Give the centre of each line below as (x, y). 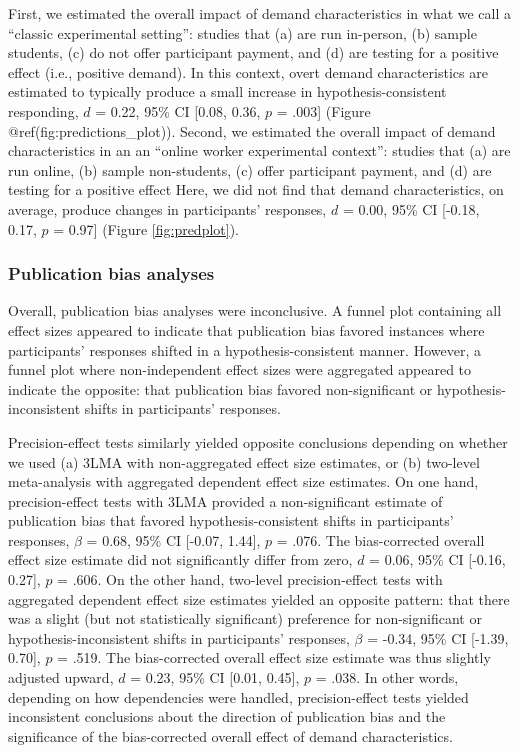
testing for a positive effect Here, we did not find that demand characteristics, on (256, 189)
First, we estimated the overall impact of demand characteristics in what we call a (260, 13)
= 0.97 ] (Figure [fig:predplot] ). (146, 228)
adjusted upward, (61, 677)
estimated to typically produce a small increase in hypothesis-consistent (227, 91)
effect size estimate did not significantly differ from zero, (180, 559)
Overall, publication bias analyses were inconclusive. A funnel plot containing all (255, 310)
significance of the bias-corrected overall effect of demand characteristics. (230, 735)
